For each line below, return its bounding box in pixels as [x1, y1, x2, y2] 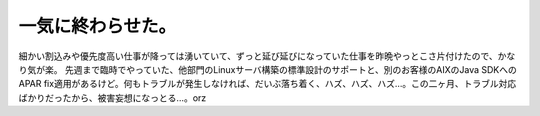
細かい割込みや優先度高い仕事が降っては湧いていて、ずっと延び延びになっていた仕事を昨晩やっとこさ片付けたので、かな [18, 50, 516, 62]
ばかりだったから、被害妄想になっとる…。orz [18, 91, 207, 104]
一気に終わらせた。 [18, 15, 177, 37]
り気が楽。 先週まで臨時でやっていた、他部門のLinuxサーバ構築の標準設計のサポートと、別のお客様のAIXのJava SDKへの [18, 63, 517, 75]
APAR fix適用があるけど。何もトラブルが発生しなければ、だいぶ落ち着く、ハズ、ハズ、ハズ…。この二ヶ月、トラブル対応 [18, 78, 517, 90]
